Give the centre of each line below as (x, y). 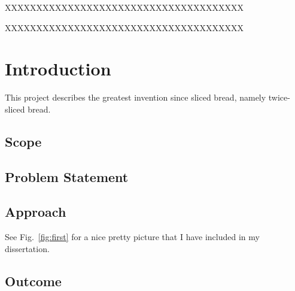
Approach (36, 212)
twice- (279, 97)
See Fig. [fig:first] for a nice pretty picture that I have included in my (132, 237)
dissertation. (27, 248)
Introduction (58, 69)
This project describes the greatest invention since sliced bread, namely (136, 97)
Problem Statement (67, 176)
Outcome (33, 281)
